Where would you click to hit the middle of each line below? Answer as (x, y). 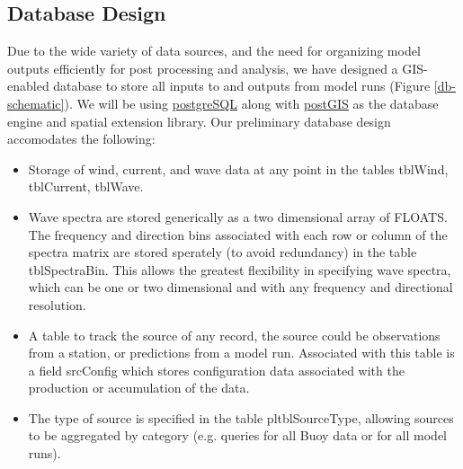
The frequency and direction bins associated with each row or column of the (238, 234)
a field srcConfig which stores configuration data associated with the (216, 370)
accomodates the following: (81, 139)
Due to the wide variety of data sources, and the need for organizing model (214, 51)
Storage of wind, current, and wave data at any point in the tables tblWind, (238, 168)
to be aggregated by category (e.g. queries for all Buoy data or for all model (238, 435)
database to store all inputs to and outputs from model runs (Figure (242, 86)
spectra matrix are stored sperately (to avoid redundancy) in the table (223, 252)
